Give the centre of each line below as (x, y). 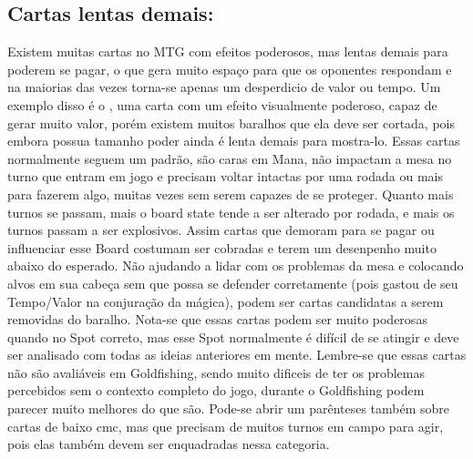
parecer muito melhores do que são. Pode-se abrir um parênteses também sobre (229, 408)
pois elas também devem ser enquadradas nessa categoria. (169, 444)
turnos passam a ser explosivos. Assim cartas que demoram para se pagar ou (221, 230)
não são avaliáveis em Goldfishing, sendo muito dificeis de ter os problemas (216, 372)
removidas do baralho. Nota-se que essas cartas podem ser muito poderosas (217, 319)
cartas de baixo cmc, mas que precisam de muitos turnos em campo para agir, (226, 426)
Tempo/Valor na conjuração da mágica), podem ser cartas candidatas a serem (226, 301)
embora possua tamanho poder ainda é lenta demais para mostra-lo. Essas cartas (234, 141)
